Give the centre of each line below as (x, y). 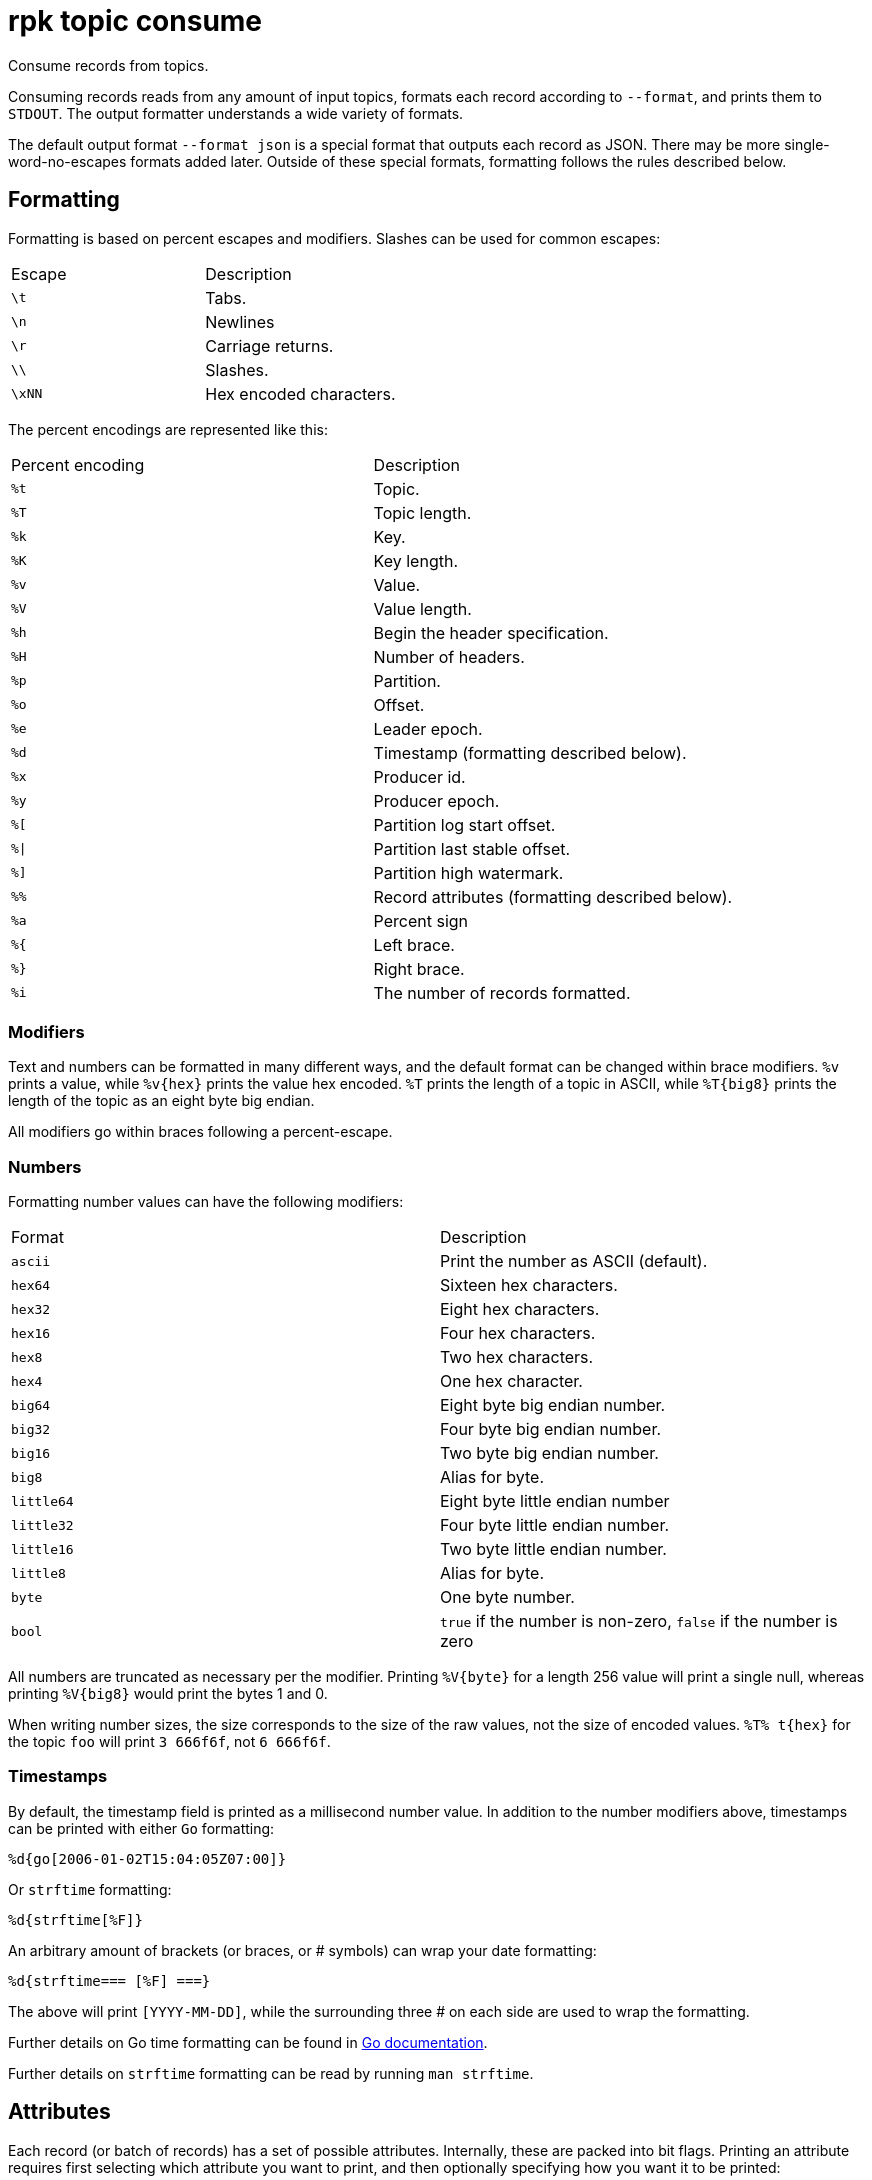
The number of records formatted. (502, 992)
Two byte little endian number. (553, 1549)
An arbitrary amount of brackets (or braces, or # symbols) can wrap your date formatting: (302, 1950)
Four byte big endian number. (551, 1429)
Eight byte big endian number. (553, 1405)
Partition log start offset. (464, 824)
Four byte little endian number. (555, 1525)
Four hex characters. (518, 1333)
